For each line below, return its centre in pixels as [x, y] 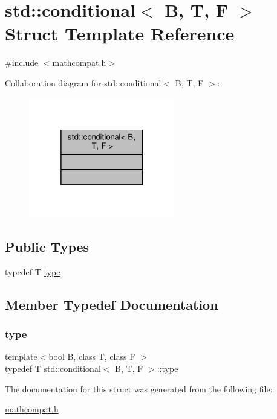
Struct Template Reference [120, 34]
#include [22, 62]
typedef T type [33, 271]
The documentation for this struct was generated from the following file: [139, 389]
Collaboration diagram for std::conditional [83, 82]
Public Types [47, 247]
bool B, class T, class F [92, 357]
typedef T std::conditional [53, 369]
